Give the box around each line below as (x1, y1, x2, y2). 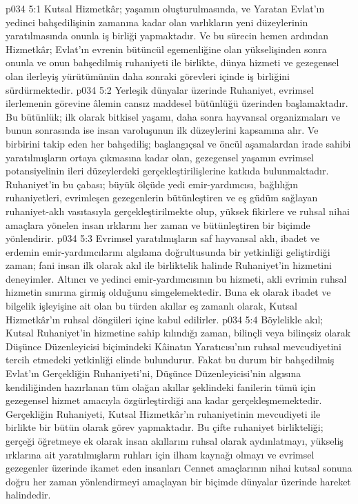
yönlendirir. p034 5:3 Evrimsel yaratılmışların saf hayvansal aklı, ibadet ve (6, 231, 319, 245)
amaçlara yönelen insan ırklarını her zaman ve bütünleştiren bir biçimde (6, 217, 310, 232)
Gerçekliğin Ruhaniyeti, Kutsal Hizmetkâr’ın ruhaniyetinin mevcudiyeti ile (6, 406, 321, 421)
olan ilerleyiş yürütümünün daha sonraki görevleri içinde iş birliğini (6, 68, 290, 83)
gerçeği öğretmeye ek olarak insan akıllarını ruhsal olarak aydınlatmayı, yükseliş (6, 434, 344, 447)
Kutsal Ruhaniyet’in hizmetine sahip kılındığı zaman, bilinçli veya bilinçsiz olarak (6, 325, 351, 340)
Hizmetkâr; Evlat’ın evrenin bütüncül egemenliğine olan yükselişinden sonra (6, 41, 327, 56)
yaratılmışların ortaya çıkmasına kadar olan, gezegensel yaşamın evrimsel (6, 150, 315, 164)
